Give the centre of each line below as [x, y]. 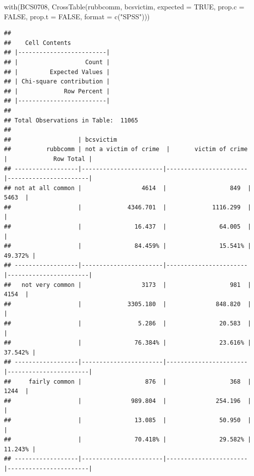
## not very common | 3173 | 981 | [128, 285]
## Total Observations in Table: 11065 [71, 120]
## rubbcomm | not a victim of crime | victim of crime [126, 149]
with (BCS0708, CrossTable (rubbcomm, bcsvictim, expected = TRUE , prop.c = [124, 6]
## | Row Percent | [57, 91]
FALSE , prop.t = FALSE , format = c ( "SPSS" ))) [77, 16]
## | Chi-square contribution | [57, 82]
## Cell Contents [38, 43]
